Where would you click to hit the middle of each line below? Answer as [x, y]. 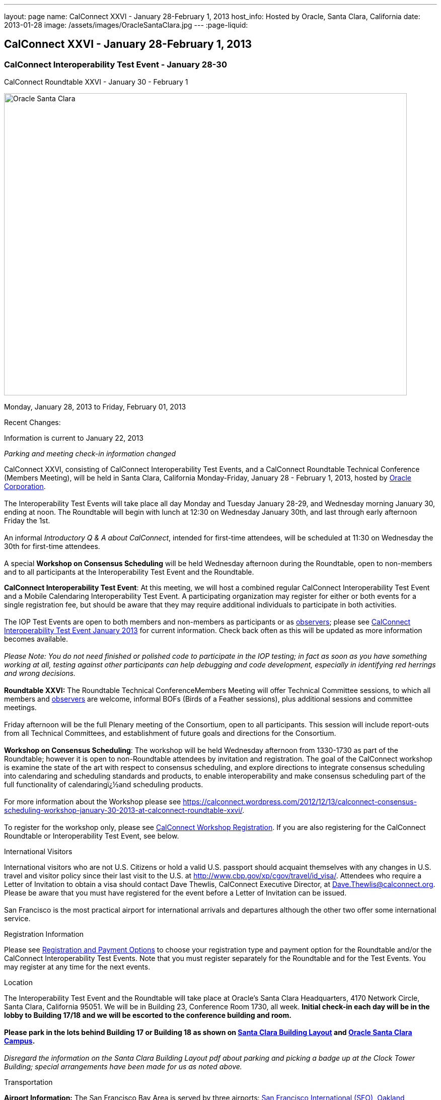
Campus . [20, 1041]
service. [17, 919]
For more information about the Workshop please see [93, 802]
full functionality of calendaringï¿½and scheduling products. [104, 785]
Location [18, 983]
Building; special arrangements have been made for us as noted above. [123, 1067]
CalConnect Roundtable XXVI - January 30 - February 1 [96, 82]
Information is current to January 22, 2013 [74, 438]
